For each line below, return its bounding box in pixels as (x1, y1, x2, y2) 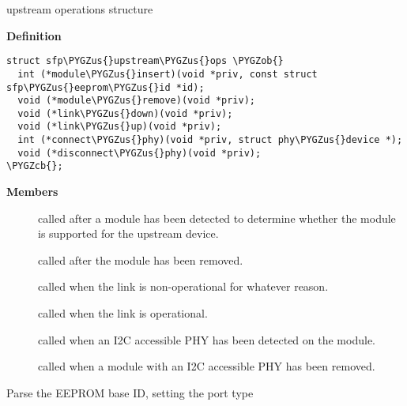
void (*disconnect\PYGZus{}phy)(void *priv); (17, 147, 262, 159)
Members (6, 183, 58, 200)
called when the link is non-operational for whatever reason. (38, 278, 329, 295)
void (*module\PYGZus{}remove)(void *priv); (17, 95, 255, 107)
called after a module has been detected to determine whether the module (38, 209, 396, 226)
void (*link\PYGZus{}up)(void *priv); (17, 121, 222, 133)
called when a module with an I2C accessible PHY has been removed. (38, 358, 375, 374)
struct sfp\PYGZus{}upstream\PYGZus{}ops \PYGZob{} (6, 55, 284, 67)
